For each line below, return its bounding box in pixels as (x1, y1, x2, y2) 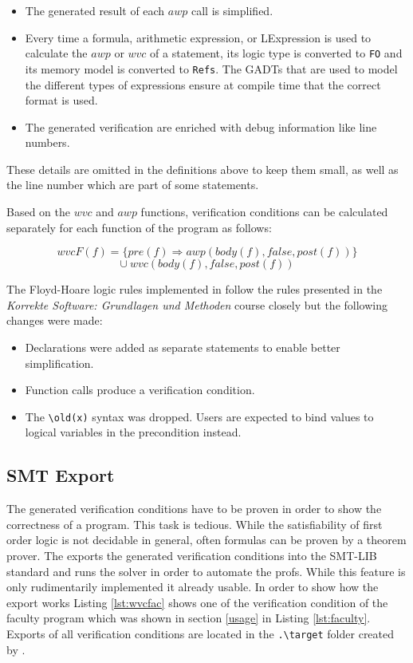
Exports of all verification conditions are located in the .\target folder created (6, 626, 395, 642)
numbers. (25, 134, 70, 151)
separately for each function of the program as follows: (6, 219, 272, 235)
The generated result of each (25, 2, 165, 18)
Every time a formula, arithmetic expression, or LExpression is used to (25, 29, 372, 45)
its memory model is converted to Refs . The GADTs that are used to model (25, 60, 398, 77)
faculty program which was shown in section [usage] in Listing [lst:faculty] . (6, 610, 371, 626)
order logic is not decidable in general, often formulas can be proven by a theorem (6, 531, 407, 548)
